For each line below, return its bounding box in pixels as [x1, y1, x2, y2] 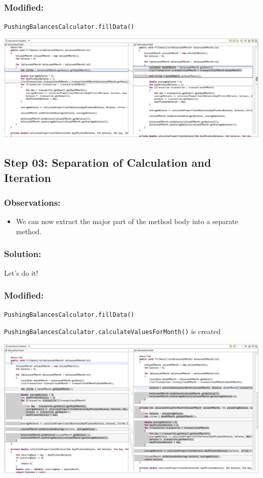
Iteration [4, 169, 51, 185]
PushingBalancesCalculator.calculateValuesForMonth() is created [4, 326, 221, 337]
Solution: [4, 247, 41, 260]
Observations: [4, 196, 61, 208]
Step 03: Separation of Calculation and [4, 155, 211, 170]
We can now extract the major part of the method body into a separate [16, 216, 238, 227]
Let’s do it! [4, 267, 38, 278]
